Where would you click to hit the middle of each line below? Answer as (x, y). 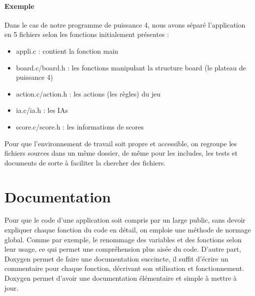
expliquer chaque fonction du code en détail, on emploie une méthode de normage (128, 230)
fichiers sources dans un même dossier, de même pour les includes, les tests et (121, 153)
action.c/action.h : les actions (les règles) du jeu (88, 93)
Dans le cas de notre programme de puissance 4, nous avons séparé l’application (125, 24)
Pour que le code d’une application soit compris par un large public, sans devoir (125, 220)
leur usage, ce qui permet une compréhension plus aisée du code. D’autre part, (123, 249)
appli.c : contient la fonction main (67, 50)
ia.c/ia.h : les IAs (42, 110)
